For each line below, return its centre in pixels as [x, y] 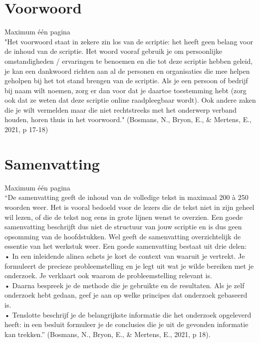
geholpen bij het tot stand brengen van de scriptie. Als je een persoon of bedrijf [126, 81]
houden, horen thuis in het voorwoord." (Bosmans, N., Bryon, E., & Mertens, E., [128, 119]
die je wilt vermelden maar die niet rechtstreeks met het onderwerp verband [121, 109]
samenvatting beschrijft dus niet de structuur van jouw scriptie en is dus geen [123, 227]
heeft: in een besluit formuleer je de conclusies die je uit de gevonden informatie [127, 324]
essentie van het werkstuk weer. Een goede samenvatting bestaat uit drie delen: [126, 246]
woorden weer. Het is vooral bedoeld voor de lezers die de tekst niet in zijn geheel [130, 207]
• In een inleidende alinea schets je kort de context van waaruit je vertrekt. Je [125, 256]
